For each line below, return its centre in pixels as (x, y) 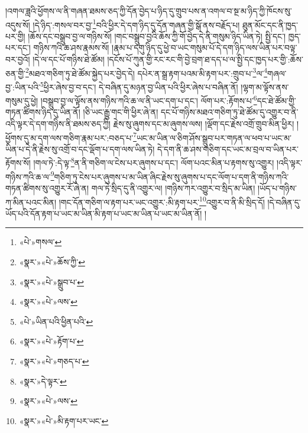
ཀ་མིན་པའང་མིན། (31, 202)
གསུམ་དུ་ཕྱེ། (22, 100)
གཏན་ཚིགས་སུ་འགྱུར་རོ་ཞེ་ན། (47, 188)
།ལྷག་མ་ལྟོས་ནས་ (265, 87)
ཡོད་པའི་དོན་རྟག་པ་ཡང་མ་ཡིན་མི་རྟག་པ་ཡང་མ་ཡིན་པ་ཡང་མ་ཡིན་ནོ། (104, 213)
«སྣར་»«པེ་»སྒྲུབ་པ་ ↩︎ (51, 281)
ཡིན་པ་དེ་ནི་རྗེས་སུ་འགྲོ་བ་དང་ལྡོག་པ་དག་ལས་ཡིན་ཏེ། (80, 149)
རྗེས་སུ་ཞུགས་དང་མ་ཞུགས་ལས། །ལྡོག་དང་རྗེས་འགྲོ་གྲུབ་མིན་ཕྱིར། (204, 123)
